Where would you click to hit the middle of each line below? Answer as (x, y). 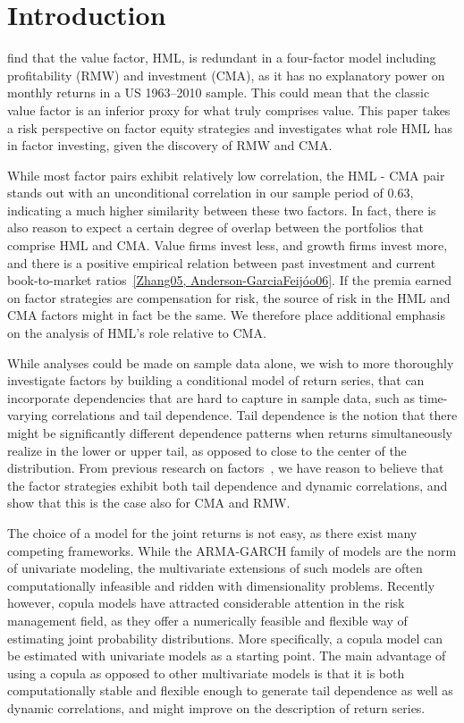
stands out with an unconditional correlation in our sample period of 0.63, (211, 193)
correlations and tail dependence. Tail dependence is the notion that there (254, 415)
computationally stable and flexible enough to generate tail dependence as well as (230, 690)
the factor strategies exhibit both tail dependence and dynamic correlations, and (228, 485)
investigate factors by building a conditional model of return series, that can (216, 380)
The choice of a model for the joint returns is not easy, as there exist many (212, 532)
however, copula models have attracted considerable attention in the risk (206, 603)
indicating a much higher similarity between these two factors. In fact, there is (222, 210)
